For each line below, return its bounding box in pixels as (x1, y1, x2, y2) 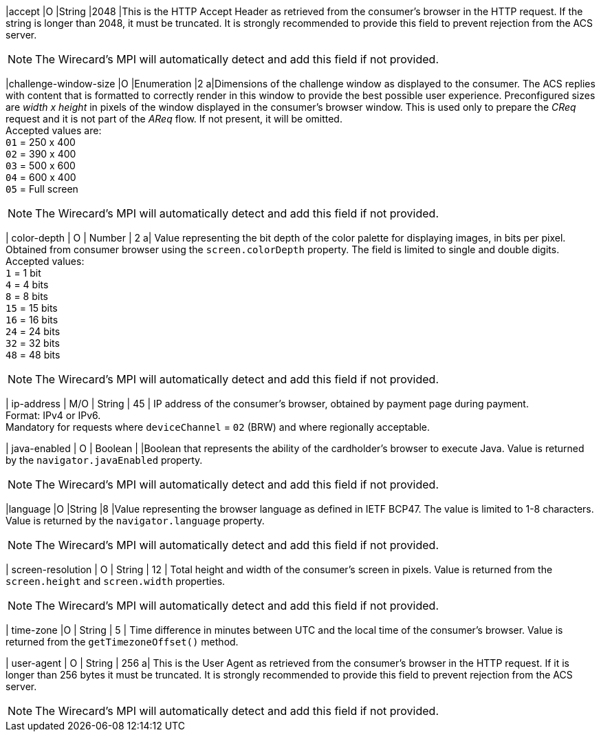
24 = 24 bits (6, 325, 61, 337)
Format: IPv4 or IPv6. (6, 409, 101, 421)
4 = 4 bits (6, 279, 49, 290)
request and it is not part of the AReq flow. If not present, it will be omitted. (6, 113, 342, 125)
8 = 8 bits (6, 290, 48, 302)
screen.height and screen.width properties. (6, 575, 226, 587)
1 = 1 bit (6, 267, 41, 279)
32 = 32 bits (6, 337, 60, 349)
